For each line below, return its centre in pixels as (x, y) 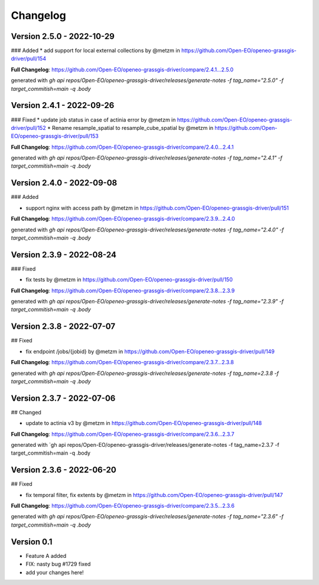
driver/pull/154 (29, 58)
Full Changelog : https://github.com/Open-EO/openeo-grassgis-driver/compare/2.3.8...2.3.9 (123, 290)
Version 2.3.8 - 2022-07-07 (63, 327)
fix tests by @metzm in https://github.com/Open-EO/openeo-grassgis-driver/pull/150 (129, 280)
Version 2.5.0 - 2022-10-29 (63, 36)
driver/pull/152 (29, 128)
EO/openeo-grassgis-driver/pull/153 (55, 136)
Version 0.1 (32, 542)
